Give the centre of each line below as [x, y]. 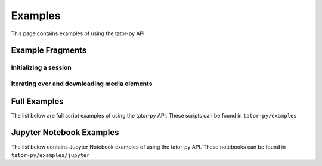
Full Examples [37, 101]
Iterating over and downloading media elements [82, 84]
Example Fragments [49, 50]
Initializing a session [41, 67]
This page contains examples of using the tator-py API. [78, 33]
